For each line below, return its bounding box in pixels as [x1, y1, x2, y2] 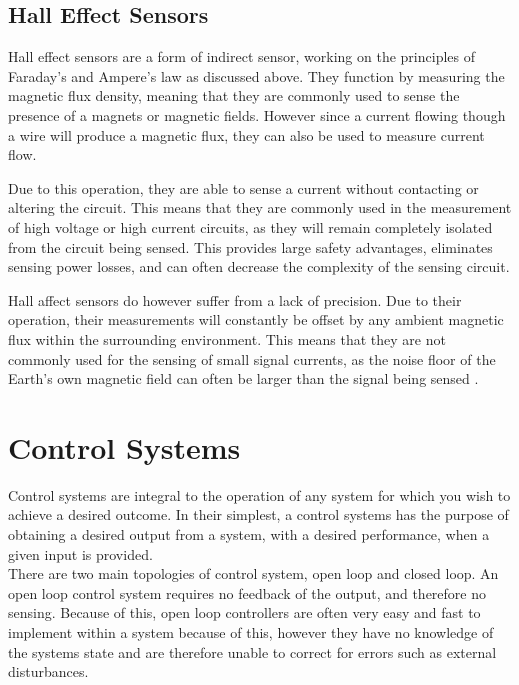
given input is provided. [8, 543, 153, 564]
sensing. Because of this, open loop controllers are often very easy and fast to [8, 602, 481, 623]
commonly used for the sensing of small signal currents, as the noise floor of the [8, 348, 496, 369]
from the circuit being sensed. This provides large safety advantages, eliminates [8, 236, 493, 257]
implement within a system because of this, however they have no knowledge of [8, 621, 494, 642]
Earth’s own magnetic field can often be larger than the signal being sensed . [8, 368, 479, 389]
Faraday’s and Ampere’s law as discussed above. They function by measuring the [8, 65, 505, 86]
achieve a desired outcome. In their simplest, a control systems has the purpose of [8, 504, 509, 525]
